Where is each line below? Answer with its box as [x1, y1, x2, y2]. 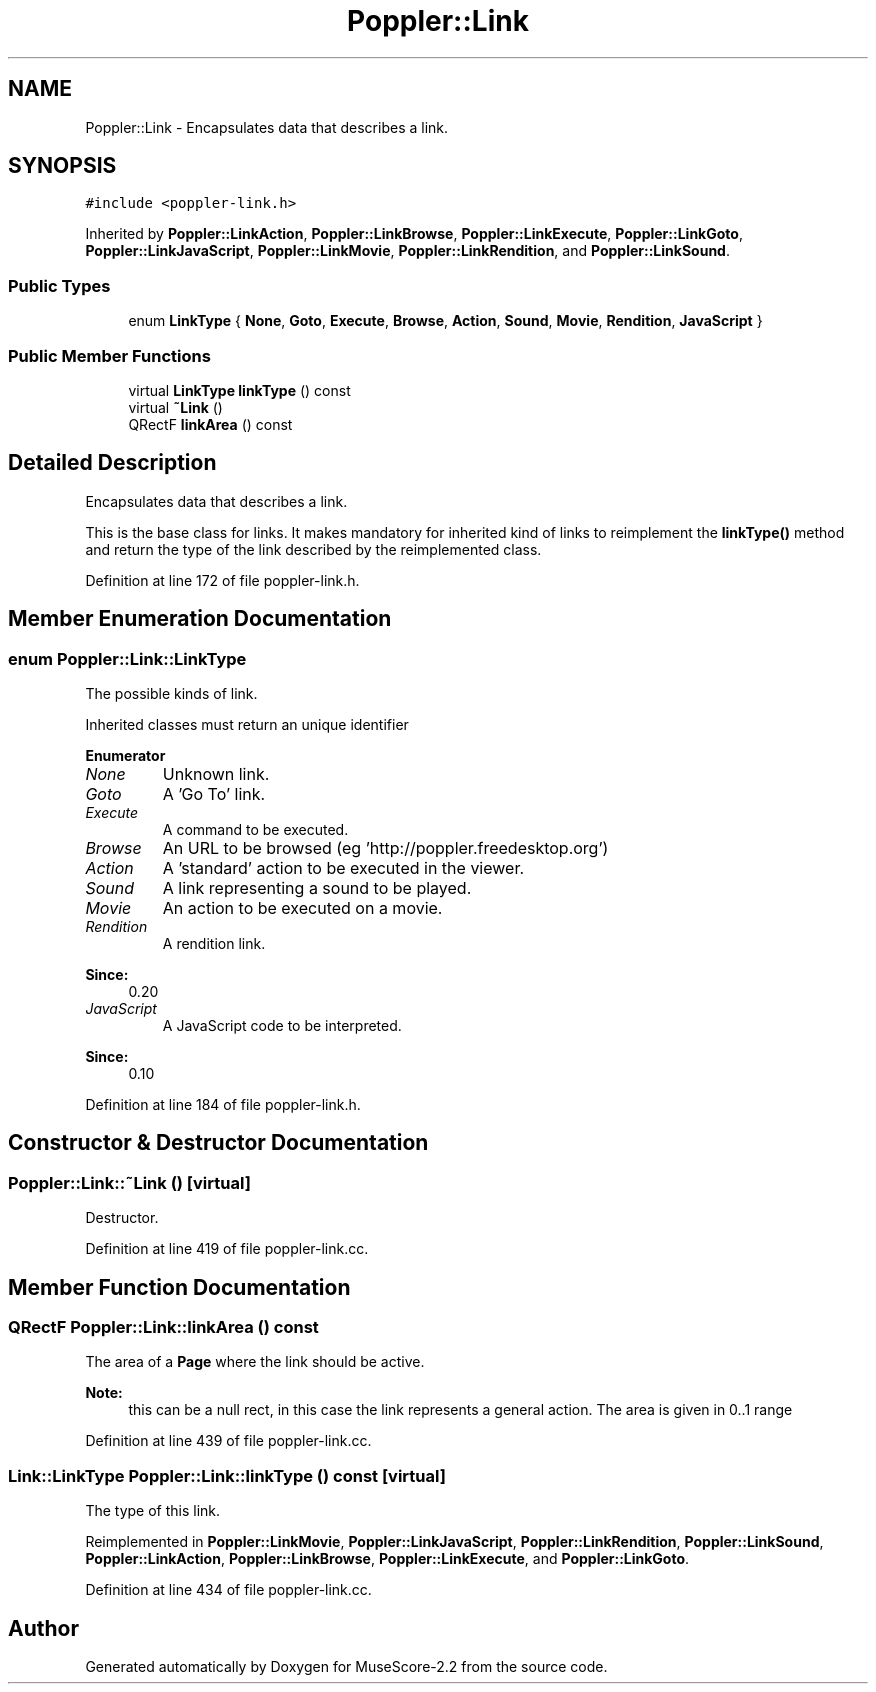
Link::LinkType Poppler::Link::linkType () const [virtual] [8, 1465, 446, 1486]
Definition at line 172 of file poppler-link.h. [85, 571, 360, 589]
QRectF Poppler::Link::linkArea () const [8, 1317, 319, 1338]
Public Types [8, 275, 111, 296]
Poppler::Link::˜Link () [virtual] [8, 1172, 251, 1193]
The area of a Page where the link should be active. [85, 1353, 425, 1371]
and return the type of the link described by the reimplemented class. [85, 540, 542, 558]
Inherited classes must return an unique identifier [85, 716, 409, 733]
